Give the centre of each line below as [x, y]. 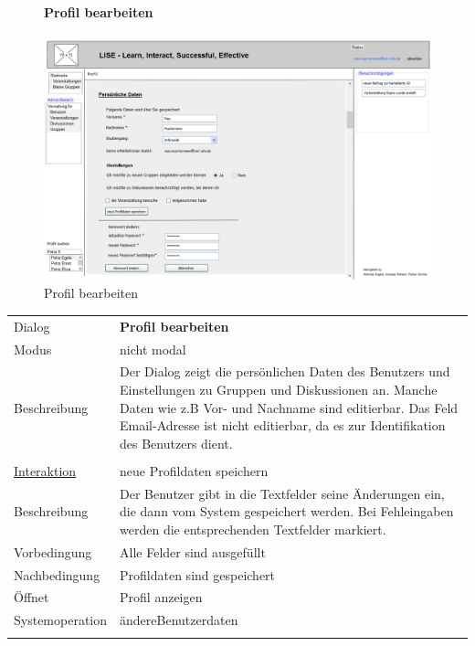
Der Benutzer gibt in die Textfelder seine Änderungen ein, [282, 493]
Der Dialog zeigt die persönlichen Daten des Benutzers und [285, 371]
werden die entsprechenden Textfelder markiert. [253, 529]
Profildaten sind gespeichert [198, 574]
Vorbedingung [53, 551]
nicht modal [153, 349]
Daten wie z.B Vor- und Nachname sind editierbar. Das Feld [289, 407]
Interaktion [45, 470]
